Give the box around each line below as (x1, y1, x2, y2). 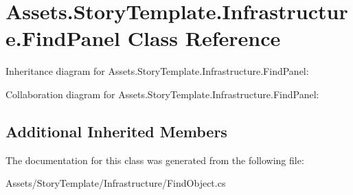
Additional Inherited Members (5, 120, 227, 141)
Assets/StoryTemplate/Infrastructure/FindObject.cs (5, 176, 226, 190)
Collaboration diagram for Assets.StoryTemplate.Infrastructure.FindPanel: (5, 87, 319, 101)
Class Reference (127, 24, 281, 52)
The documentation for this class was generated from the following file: (5, 152, 304, 167)
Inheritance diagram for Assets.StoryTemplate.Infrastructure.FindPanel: (5, 64, 309, 78)
